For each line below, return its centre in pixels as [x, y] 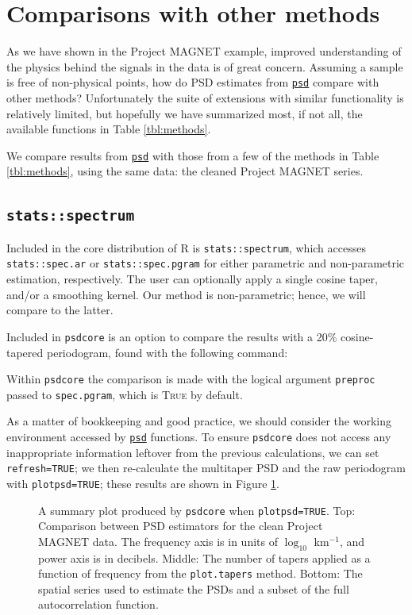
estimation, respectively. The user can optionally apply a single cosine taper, [192, 279]
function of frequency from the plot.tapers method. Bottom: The [200, 573]
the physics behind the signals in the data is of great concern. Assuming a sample [205, 66]
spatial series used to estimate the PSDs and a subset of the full [194, 588]
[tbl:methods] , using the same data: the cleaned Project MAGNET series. [185, 171]
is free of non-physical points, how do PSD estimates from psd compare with [193, 82]
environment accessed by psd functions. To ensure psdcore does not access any [199, 437]
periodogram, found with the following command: [167, 352]
